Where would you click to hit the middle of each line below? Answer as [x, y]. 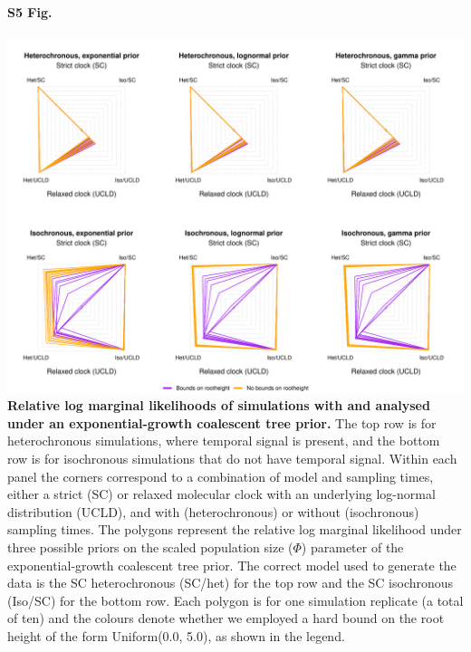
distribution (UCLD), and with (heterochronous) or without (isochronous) [213, 511]
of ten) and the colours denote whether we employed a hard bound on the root [226, 618]
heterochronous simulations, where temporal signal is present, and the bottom [224, 441]
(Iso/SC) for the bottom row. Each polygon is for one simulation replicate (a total [235, 600]
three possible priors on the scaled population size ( [150, 547]
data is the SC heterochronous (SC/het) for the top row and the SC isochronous [231, 583]
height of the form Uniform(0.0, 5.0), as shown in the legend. [176, 635]
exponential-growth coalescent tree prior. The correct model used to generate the [232, 565]
